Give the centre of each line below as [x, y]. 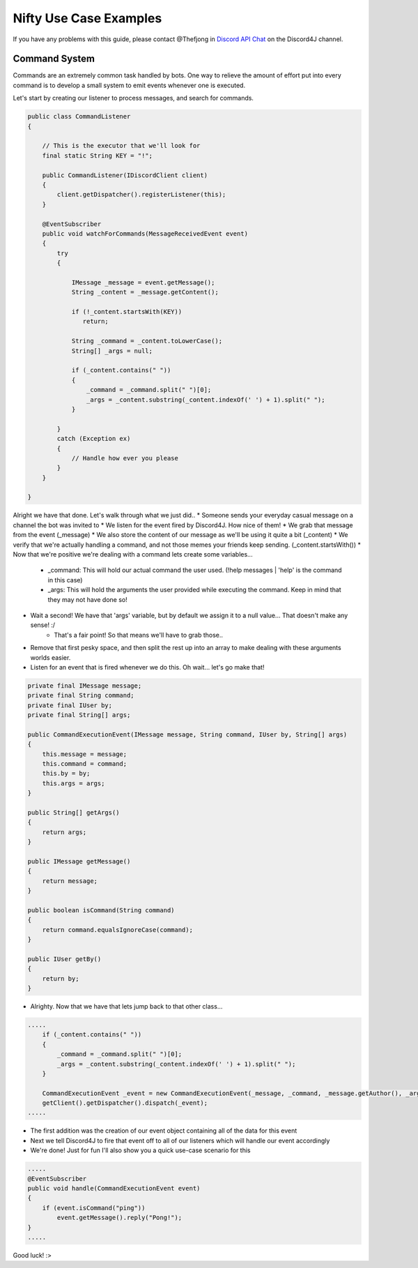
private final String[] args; [79, 715]
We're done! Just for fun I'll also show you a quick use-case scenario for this [140, 1150]
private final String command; [81, 695]
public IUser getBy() [64, 959]
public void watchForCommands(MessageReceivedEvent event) [145, 233]
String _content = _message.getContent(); [145, 292]
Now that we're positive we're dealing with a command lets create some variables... [133, 554]
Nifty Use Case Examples [87, 18]
